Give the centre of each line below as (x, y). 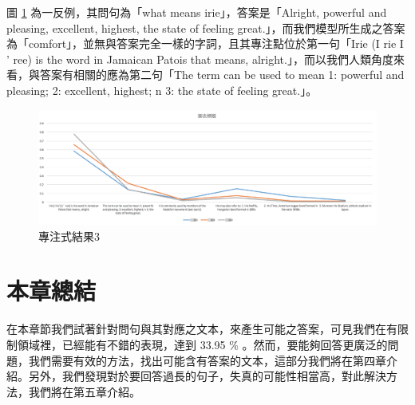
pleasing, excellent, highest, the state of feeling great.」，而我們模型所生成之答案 (206, 28)
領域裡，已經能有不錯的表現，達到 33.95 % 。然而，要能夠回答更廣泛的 (202, 344)
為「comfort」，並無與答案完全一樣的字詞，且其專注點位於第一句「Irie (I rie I (205, 43)
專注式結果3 (69, 236)
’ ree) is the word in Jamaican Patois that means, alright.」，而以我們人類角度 (200, 59)
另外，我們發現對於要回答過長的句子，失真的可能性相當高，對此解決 (207, 376)
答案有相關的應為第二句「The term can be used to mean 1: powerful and (222, 75)
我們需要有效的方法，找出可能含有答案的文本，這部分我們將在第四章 (207, 360)
